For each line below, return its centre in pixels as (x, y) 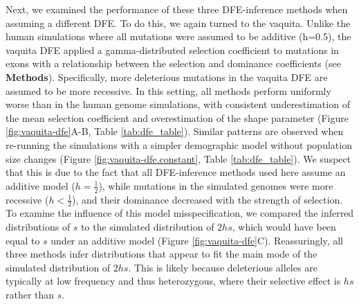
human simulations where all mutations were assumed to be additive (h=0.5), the (178, 36)
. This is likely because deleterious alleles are (223, 267)
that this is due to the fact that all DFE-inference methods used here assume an (176, 172)
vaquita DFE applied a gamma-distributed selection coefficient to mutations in (172, 50)
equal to (23, 240)
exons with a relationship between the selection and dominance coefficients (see (173, 63)
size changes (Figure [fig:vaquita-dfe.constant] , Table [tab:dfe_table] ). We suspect (178, 158)
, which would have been (284, 226)
